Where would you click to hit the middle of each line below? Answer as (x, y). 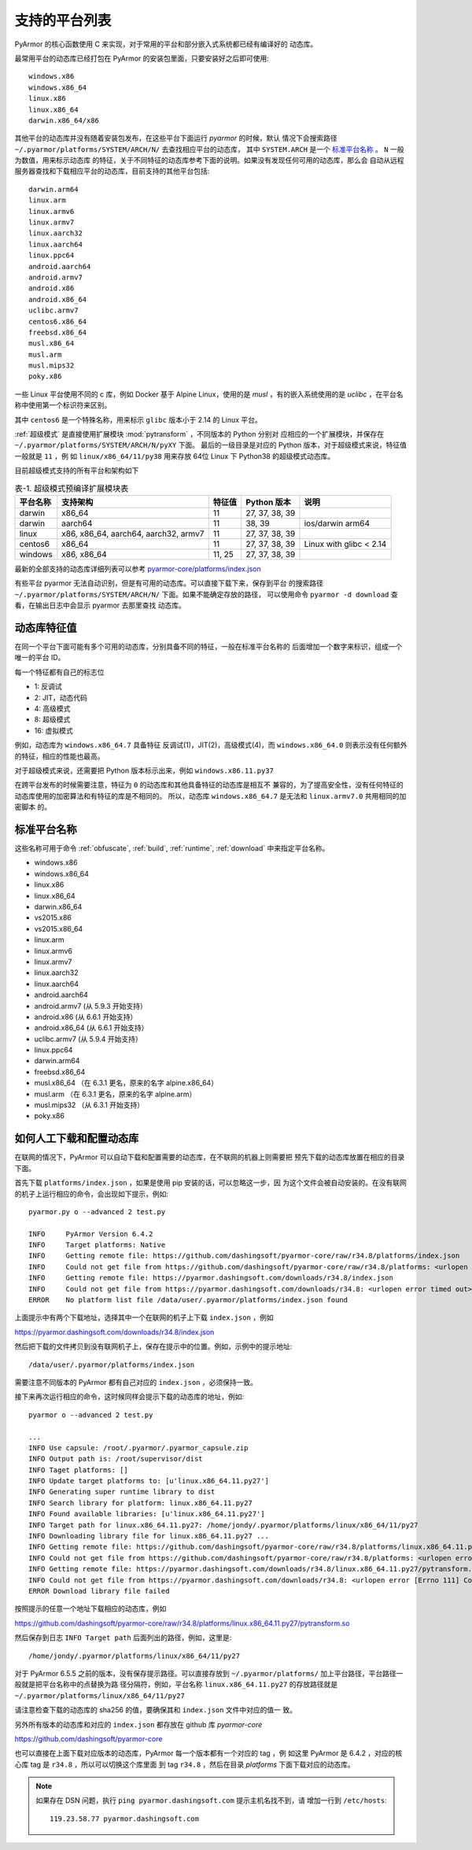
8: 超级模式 (52, 719)
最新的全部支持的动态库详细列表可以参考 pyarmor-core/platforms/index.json (138, 569)
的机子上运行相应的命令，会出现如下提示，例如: (92, 1194)
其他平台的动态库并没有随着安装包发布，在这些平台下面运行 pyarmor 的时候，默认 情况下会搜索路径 (176, 138)
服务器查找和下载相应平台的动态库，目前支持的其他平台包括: (112, 171)
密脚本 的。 (33, 807)
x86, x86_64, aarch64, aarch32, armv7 (133, 534)
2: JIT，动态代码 (61, 697)
